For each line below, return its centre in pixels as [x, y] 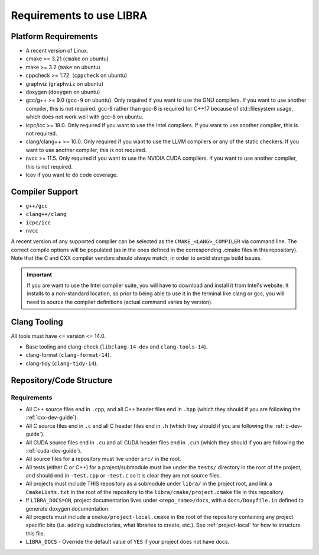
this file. [35, 533]
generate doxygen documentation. [68, 508]
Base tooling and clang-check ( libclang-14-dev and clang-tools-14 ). [117, 347]
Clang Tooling [37, 322]
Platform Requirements [54, 36]
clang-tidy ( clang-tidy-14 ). [62, 363]
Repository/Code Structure [62, 380]
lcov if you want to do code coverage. [72, 175]
